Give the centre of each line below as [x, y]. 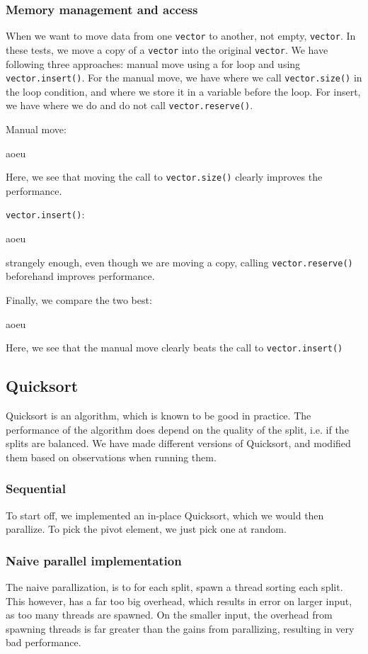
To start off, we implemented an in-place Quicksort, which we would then [165, 515]
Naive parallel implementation [94, 560]
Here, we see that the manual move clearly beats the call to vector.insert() [174, 348]
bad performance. [44, 642]
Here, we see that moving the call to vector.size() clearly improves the [164, 177]
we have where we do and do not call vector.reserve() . [130, 105]
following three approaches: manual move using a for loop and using [153, 63]
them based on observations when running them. [111, 457]
